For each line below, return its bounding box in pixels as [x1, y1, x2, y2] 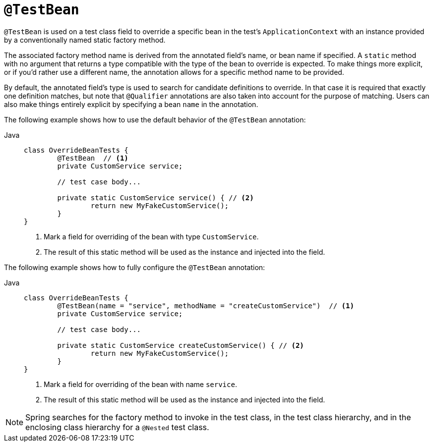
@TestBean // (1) [57, 154, 128, 162]
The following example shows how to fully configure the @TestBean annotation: [4, 263, 265, 272]
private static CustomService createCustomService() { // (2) [57, 341, 304, 349]
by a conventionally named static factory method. [4, 35, 166, 44]
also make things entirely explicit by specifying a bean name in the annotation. [4, 100, 258, 109]
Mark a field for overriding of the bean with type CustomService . [44, 232, 259, 241]
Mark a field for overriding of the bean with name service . [44, 380, 237, 389]
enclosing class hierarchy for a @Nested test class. [25, 422, 209, 432]
